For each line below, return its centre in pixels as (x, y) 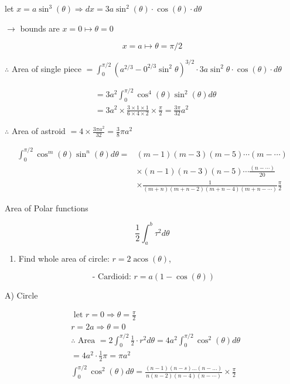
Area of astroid (38, 131)
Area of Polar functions (47, 208)
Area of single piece (46, 68)
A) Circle (21, 295)
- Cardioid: (112, 277)
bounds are (40, 28)
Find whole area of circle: (64, 258)
